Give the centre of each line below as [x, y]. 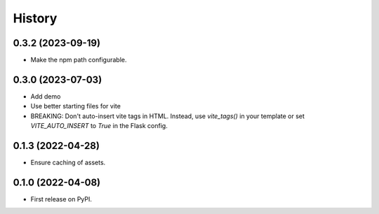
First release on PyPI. [61, 199]
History [35, 18]
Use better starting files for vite [75, 106]
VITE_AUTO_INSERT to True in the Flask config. [99, 126]
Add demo [46, 96]
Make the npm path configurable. [79, 60]
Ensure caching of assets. [68, 163]
